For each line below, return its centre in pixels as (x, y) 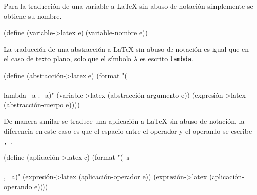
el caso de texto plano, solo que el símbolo (68, 59)
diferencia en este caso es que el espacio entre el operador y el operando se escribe (128, 131)
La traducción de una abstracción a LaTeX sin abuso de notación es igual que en (127, 49)
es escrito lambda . (167, 59)
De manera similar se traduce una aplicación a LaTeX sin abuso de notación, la (124, 121)
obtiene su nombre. (33, 16)
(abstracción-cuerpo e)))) (42, 104)
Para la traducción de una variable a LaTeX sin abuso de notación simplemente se (128, 6)
